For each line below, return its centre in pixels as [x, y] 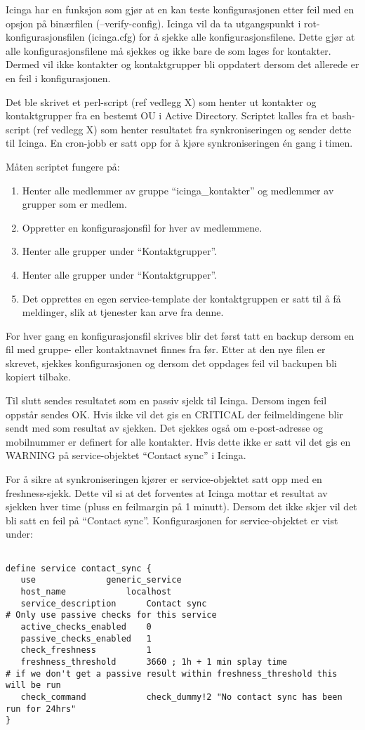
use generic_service [101, 580]
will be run [33, 685]
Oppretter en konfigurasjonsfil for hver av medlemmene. [142, 227]
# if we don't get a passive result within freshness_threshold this [172, 673]
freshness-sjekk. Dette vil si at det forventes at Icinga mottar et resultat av [167, 492]
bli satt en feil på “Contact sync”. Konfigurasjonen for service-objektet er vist [172, 520]
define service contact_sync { [79, 568]
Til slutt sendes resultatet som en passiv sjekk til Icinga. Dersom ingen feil [166, 400]
